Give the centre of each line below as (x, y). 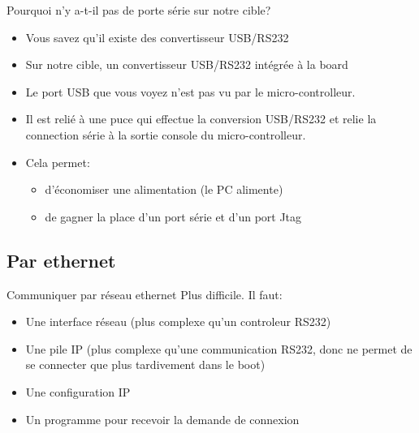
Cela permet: (58, 162)
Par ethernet (61, 260)
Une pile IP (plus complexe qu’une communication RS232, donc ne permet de (219, 348)
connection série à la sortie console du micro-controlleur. (166, 134)
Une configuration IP (78, 391)
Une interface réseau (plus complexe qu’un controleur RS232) (178, 322)
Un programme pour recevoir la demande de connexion (162, 419)
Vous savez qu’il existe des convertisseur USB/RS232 (157, 37)
